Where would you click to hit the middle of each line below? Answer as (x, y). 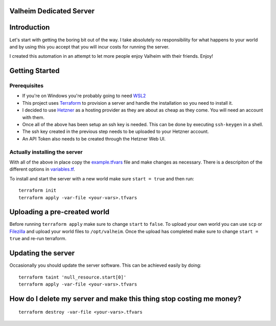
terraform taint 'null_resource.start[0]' (73, 277)
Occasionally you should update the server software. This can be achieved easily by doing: (105, 265)
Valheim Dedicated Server (52, 11)
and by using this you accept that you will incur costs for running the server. (89, 46)
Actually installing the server (46, 152)
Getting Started (34, 71)
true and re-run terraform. (38, 239)
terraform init (38, 191)
